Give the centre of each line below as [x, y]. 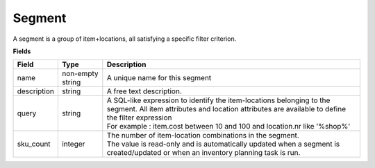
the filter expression [139, 118]
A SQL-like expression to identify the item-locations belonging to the [218, 100]
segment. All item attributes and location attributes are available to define [226, 109]
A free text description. [144, 91]
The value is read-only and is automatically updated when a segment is [223, 144]
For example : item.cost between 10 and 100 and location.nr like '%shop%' [228, 127]
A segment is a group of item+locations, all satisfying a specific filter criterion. [125, 39]
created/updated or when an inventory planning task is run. [203, 153]
